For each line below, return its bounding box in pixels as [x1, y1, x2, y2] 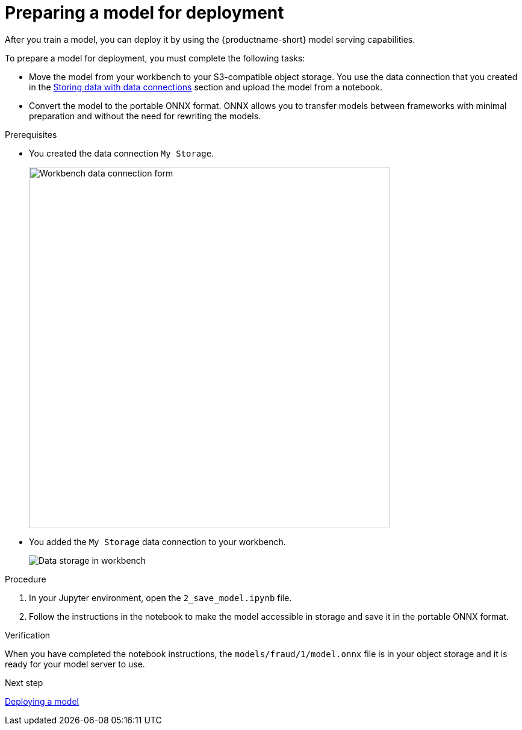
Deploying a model [5, 696, 79, 707]
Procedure [5, 573, 46, 584]
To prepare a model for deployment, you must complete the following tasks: [5, 52, 305, 63]
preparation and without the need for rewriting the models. [29, 110, 261, 121]
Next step [5, 677, 43, 688]
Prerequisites [5, 129, 57, 140]
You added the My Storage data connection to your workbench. [29, 536, 286, 547]
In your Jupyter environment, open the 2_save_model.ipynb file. [29, 592, 292, 603]
